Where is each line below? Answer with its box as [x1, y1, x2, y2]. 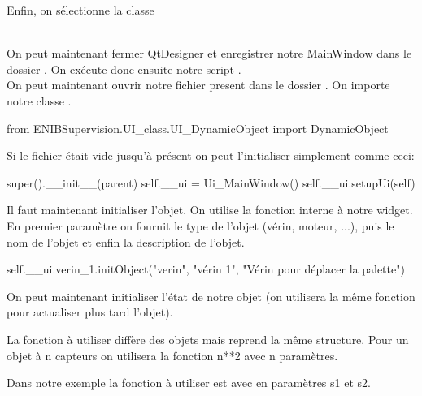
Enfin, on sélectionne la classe [7, 2, 154, 18]
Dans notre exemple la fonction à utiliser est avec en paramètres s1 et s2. [7, 374, 371, 391]
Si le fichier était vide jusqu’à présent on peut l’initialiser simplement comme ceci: [7, 147, 415, 164]
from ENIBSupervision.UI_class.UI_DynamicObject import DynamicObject [7, 119, 389, 136]
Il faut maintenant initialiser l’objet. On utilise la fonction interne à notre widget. [7, 201, 413, 218]
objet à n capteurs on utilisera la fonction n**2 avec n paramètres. [7, 346, 338, 364]
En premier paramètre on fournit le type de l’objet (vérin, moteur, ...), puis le [7, 217, 394, 234]
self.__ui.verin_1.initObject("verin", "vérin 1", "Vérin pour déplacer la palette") [7, 260, 405, 278]
